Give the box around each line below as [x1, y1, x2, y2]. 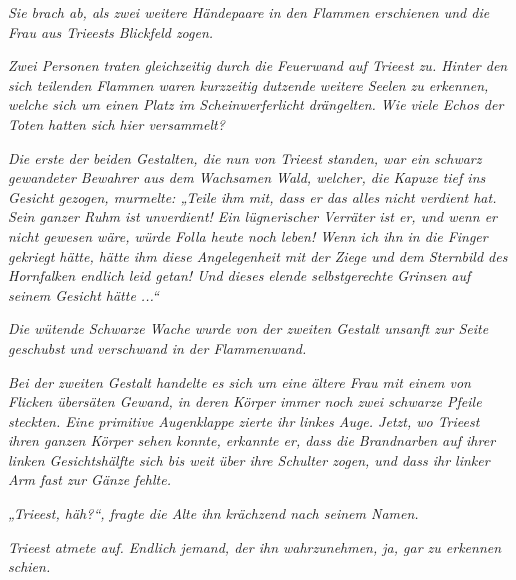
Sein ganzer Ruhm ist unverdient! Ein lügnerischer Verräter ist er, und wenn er [8, 206, 498, 227]
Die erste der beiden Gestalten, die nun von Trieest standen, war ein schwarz [8, 147, 482, 168]
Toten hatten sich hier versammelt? [8, 113, 225, 134]
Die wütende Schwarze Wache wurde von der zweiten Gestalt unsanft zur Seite [8, 318, 489, 339]
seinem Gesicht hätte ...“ [8, 284, 159, 305]
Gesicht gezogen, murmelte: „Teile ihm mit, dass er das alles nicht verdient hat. [8, 186, 497, 207]
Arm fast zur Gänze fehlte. [8, 469, 171, 490]
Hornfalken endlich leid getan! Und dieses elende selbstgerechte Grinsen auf [8, 265, 471, 286]
